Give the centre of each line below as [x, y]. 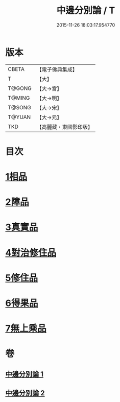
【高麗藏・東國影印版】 [65, 127]
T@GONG [20, 88]
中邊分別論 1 [25, 374]
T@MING [19, 98]
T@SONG [20, 107]
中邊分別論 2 [25, 393]
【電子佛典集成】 [57, 69]
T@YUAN [19, 117]
